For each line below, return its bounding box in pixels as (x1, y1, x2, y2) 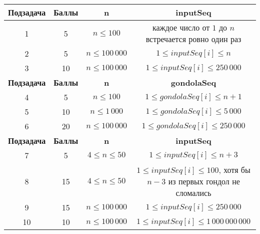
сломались (175, 187, 211, 198)
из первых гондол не (168, 175, 240, 187)
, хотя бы (218, 164, 250, 175)
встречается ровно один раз (145, 33, 241, 45)
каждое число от (152, 22, 210, 33)
